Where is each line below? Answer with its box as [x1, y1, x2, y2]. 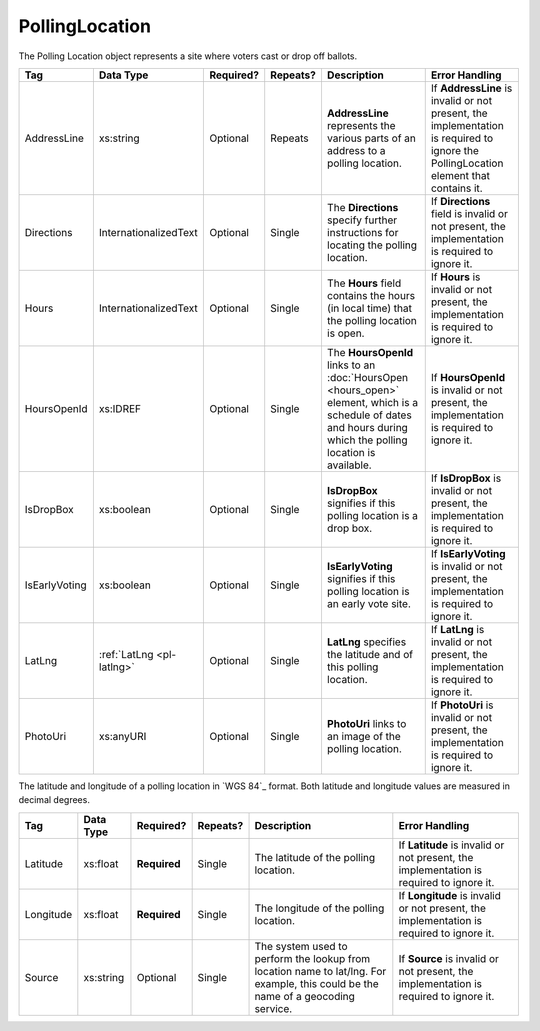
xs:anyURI [98, 729, 147, 743]
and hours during [326, 420, 409, 434]
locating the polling [326, 238, 418, 252]
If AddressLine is [430, 81, 513, 95]
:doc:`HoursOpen [326, 370, 409, 384]
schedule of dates [326, 408, 412, 422]
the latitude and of [326, 647, 414, 661]
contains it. [430, 181, 484, 195]
